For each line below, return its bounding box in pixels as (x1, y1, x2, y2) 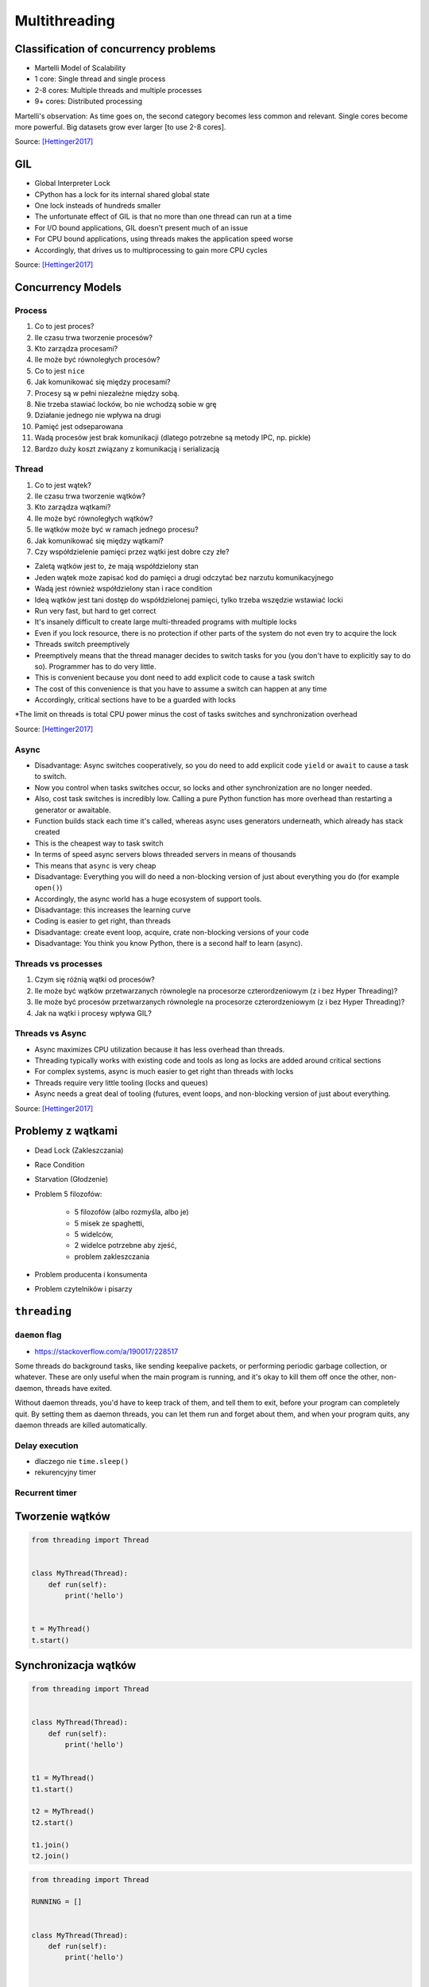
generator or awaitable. (34, 805, 111, 815)
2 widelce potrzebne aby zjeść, (74, 1241, 177, 1250)
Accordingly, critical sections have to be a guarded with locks (34, 695, 236, 705)
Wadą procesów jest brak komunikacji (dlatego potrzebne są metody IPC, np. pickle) (34, 433, 311, 443)
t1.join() (31, 1840, 70, 1849)
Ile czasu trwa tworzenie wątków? (34, 491, 146, 501)
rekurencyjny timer (34, 1467, 97, 1478)
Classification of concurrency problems (14, 42, 216, 56)
